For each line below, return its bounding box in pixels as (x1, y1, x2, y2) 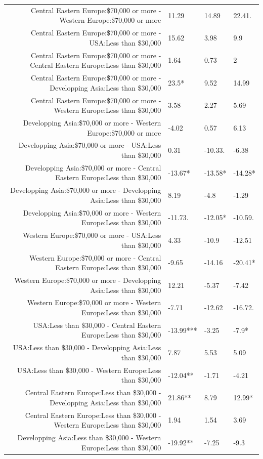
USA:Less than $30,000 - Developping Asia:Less (13, 342, 161, 353)
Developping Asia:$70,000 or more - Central (25, 162, 161, 173)
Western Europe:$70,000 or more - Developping (14, 275, 161, 285)
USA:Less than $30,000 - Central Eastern (33, 319, 161, 330)
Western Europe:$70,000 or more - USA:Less (22, 230, 161, 240)
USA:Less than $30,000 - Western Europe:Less (17, 364, 161, 375)
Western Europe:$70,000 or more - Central (29, 252, 161, 263)
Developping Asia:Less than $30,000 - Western (17, 432, 161, 443)
